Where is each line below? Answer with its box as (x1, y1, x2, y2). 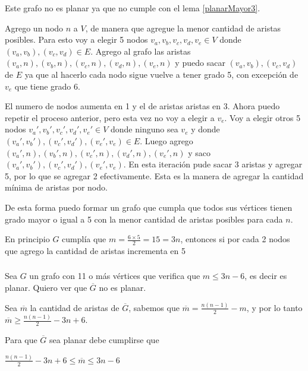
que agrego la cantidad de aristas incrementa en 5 (5, 244, 186, 256)
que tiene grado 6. (14, 80, 80, 92)
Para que (5, 333, 37, 345)
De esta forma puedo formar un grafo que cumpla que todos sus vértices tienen (5, 201, 293, 213)
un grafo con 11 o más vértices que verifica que (29, 269, 200, 282)
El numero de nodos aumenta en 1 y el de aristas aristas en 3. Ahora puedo (5, 100, 280, 112)
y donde (191, 123, 220, 135)
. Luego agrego (140, 134, 193, 147)
